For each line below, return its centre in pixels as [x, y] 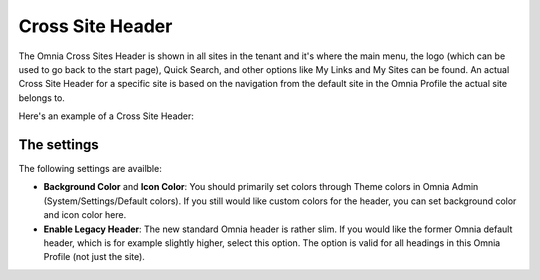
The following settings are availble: [90, 169]
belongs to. [41, 97]
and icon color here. [85, 215]
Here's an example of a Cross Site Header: [106, 116]
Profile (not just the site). [94, 257]
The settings [58, 144]
